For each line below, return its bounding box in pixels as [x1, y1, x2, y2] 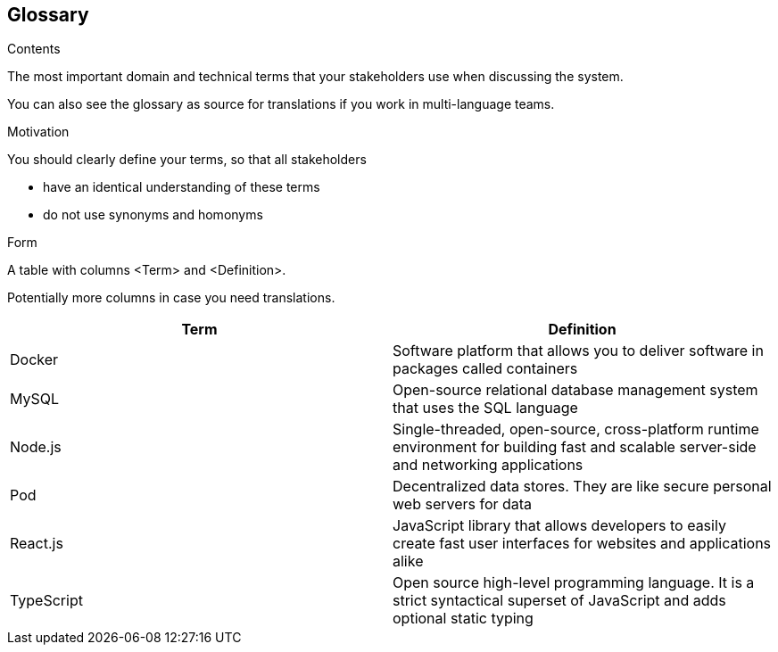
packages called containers [393, 359, 578, 378]
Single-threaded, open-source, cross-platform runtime [393, 420, 759, 439]
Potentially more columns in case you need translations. [7, 290, 335, 306]
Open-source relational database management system [393, 381, 758, 400]
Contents [7, 41, 61, 57]
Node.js [10, 438, 62, 457]
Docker [10, 351, 59, 369]
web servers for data [393, 495, 533, 514]
